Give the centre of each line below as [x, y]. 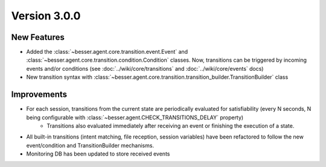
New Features [38, 37]
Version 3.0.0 [46, 16]
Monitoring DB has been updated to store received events [98, 154]
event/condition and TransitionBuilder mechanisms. [90, 145]
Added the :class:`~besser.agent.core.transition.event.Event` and [107, 52]
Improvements [39, 95]
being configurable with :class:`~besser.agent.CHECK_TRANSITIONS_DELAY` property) [135, 117]
